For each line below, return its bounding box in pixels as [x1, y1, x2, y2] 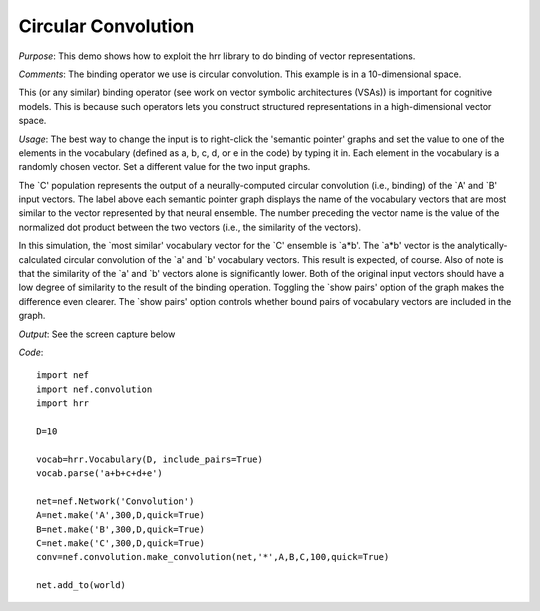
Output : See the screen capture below [18, 328, 176, 340]
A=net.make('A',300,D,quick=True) [36, 510, 205, 521]
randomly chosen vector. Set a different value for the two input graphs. [18, 161, 311, 173]
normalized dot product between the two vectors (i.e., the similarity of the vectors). [18, 221, 362, 233]
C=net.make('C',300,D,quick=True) [36, 538, 205, 549]
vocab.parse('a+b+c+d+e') [36, 468, 164, 479]
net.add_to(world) [36, 580, 127, 591]
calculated [18, 253, 62, 265]
